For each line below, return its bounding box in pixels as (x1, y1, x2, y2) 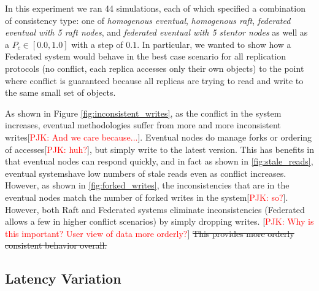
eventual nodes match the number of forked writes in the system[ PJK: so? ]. (5, 190, 288, 203)
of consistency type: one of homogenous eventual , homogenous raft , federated (5, 14, 291, 26)
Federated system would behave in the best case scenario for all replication (5, 50, 286, 63)
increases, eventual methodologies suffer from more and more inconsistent (5, 118, 281, 131)
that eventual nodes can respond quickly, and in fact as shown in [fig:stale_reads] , (5, 155, 313, 168)
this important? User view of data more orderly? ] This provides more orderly (5, 227, 294, 239)
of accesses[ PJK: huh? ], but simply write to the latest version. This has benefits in (5, 142, 314, 155)
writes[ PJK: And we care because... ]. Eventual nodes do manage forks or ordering (5, 130, 312, 143)
